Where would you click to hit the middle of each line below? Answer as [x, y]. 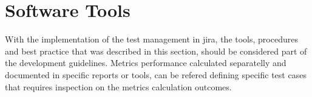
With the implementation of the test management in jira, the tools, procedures [151, 39]
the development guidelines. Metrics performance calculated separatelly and [146, 63]
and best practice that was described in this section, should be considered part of [156, 51]
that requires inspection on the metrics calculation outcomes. [118, 86]
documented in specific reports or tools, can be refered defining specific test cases [156, 74]
